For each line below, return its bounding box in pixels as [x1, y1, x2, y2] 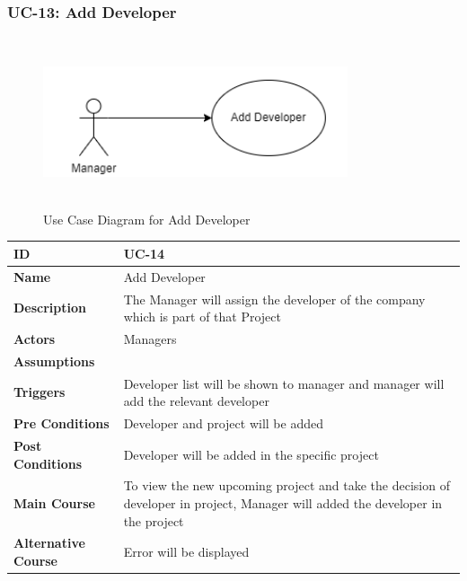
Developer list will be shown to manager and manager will [123, 374, 445, 392]
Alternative [13, 533, 85, 552]
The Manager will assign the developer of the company [123, 289, 426, 308]
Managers [123, 330, 177, 348]
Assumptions [13, 351, 95, 370]
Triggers [13, 383, 66, 401]
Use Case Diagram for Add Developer [43, 209, 251, 228]
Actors [13, 330, 56, 348]
